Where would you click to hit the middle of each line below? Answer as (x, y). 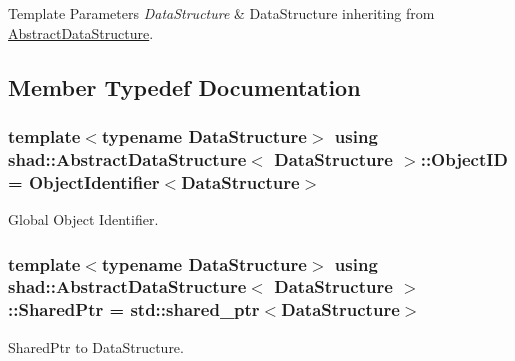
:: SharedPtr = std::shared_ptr (134, 309)
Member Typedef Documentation (184, 86)
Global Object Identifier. (83, 219)
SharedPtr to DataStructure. (96, 346)
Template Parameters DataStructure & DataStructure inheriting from (221, 13)
